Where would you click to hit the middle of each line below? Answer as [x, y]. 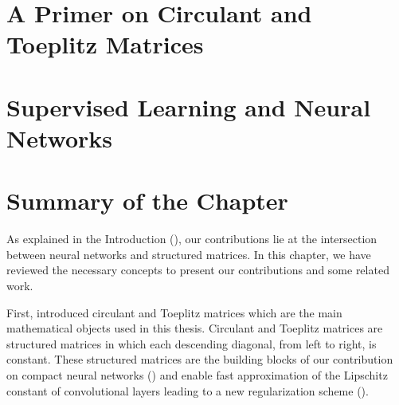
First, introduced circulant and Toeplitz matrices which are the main [174, 312]
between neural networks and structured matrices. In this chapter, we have [189, 254]
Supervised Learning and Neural [189, 106]
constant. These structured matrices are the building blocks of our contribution [200, 359]
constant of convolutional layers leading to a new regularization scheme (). [188, 390]
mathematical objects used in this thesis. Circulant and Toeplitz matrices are [195, 328]
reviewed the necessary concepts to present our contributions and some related [198, 270]
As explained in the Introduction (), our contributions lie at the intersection [192, 239]
